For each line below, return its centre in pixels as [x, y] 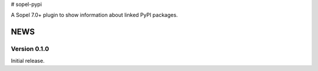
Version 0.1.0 [30, 49]
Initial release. [28, 60]
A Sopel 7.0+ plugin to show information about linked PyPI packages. [94, 15]
